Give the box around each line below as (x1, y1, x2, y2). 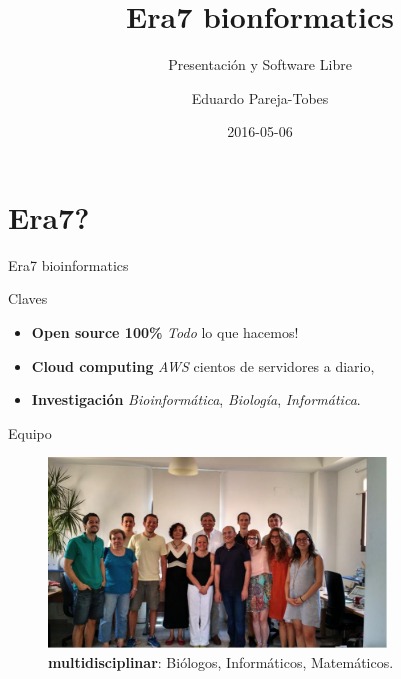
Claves (8, 288, 48, 309)
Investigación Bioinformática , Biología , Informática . (31, 389, 361, 410)
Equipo (8, 422, 52, 443)
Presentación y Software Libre (168, 54, 352, 75)
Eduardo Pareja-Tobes (191, 87, 329, 108)
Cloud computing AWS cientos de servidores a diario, (31, 355, 375, 376)
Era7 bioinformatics (8, 254, 129, 275)
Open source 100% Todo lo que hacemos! (31, 322, 299, 343)
